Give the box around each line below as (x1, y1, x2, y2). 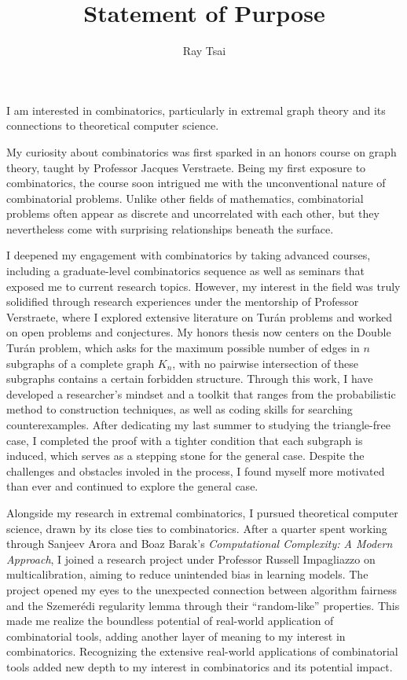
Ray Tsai (182, 42, 226, 59)
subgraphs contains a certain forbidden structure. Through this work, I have (6, 370, 373, 387)
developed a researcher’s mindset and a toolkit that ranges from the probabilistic (6, 385, 396, 402)
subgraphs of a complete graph (6, 355, 155, 371)
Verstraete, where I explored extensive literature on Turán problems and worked (6, 308, 392, 325)
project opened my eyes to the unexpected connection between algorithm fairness (6, 581, 397, 597)
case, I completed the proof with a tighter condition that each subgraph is (6, 432, 363, 448)
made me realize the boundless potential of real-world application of (6, 612, 334, 629)
